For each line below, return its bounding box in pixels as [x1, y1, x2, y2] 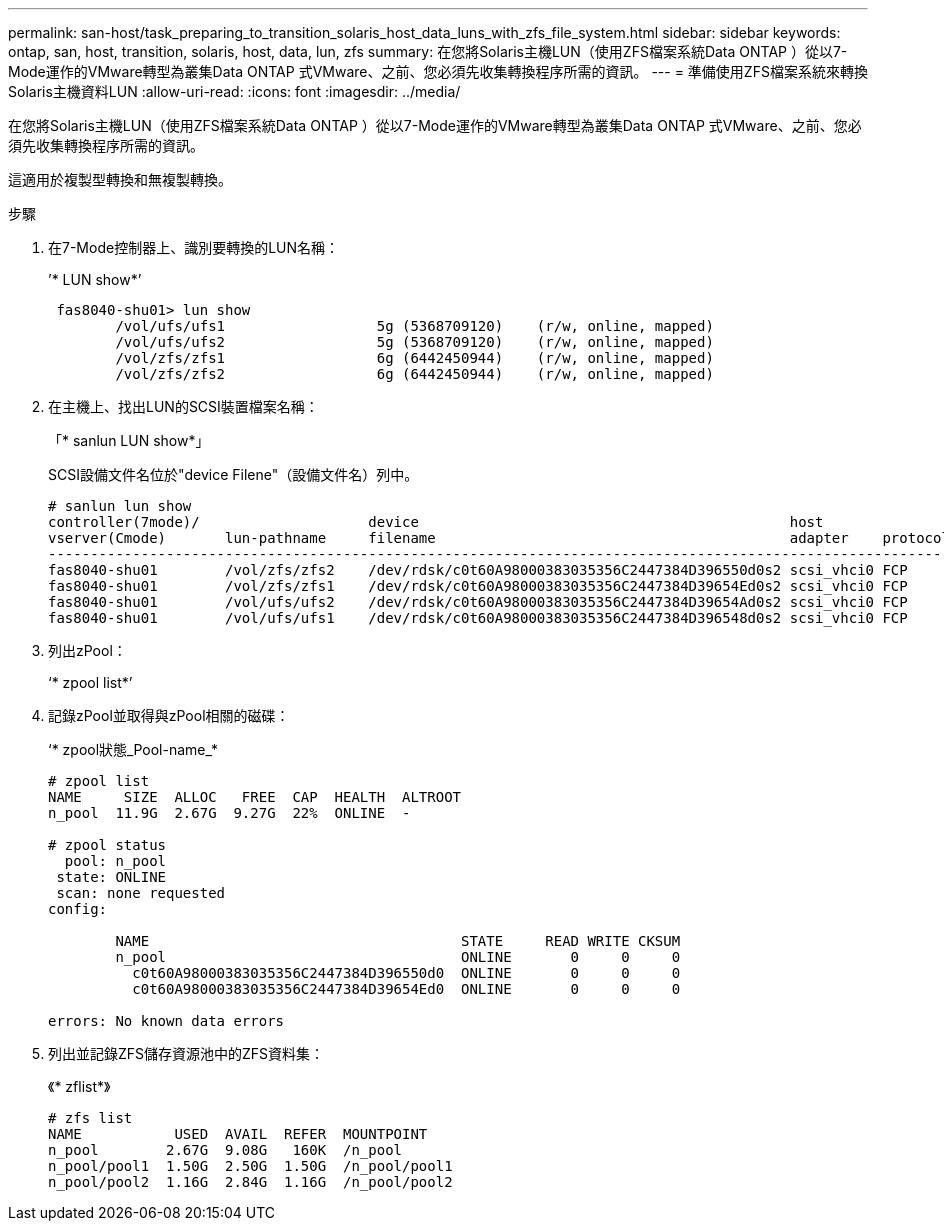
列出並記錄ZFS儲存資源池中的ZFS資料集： [48, 1045, 325, 1062]
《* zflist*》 [48, 1078, 111, 1095]
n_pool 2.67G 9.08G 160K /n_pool [48, 1142, 403, 1158]
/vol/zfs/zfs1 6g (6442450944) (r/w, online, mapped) [115, 350, 714, 366]
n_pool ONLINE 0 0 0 [115, 949, 681, 965]
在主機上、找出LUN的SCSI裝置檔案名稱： [48, 398, 319, 415]
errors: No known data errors [48, 1013, 285, 1029]
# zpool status [48, 837, 167, 853]
